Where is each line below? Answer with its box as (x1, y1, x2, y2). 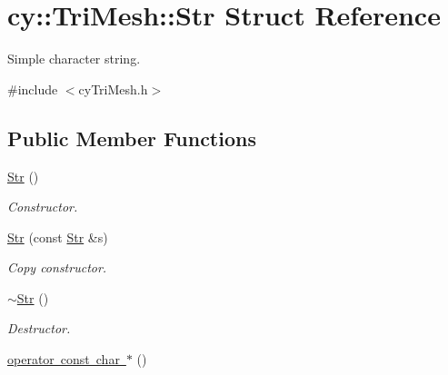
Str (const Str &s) (7, 227, 108, 246)
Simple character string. (7, 49, 141, 68)
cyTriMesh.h (78, 79, 148, 98)
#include (7, 79, 58, 98)
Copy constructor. (7, 258, 107, 277)
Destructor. (7, 319, 71, 338)
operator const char (7, 350, 120, 369)
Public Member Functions (7, 123, 256, 152)
